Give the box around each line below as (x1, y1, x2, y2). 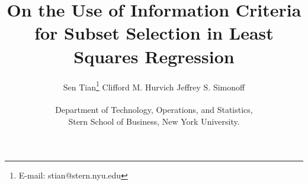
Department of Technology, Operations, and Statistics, (55, 103, 253, 116)
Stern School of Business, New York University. (68, 115, 240, 127)
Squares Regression (73, 44, 235, 68)
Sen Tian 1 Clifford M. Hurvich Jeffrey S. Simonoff (63, 79, 245, 93)
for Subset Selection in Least (34, 21, 274, 45)
